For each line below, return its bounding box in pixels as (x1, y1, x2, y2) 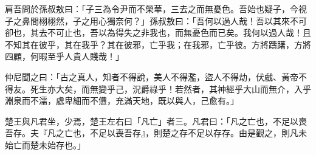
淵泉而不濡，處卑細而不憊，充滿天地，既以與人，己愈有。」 (5, 94, 239, 107)
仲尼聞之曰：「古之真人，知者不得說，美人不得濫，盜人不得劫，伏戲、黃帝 (5, 70, 298, 83)
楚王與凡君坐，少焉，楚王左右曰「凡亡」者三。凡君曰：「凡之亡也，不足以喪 (5, 114, 307, 127)
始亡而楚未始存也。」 (5, 138, 86, 151)
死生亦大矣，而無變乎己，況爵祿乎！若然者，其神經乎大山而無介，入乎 (30, 82, 311, 95)
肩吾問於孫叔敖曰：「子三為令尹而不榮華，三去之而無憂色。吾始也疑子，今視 (5, 2, 307, 15)
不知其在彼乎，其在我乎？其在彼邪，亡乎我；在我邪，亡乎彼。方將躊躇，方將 (5, 38, 311, 50)
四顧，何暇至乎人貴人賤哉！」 (5, 50, 124, 63)
